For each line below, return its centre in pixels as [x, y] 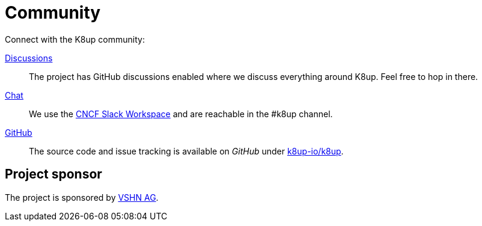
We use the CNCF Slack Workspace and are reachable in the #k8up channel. [181, 114]
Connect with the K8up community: [75, 39]
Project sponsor [53, 174]
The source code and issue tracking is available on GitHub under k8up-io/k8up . [186, 151]
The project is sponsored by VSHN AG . [82, 197]
